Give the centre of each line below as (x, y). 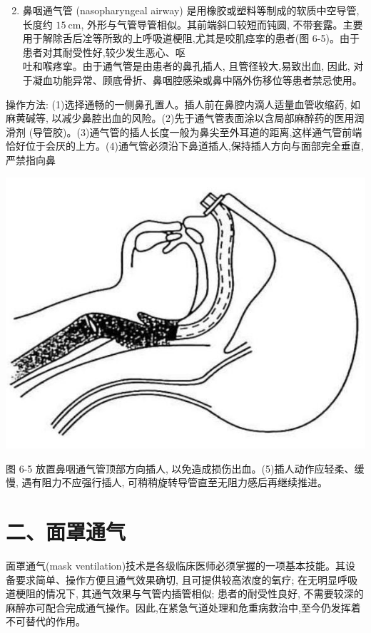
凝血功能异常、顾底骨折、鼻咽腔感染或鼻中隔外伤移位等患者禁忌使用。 (197, 79)
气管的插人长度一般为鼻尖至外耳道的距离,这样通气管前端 (231, 132)
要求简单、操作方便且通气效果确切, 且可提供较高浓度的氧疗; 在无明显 (177, 579)
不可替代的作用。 (46, 621)
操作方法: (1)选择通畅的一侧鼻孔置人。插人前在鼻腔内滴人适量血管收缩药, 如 (183, 104)
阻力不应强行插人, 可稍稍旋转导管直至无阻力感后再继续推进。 (185, 482)
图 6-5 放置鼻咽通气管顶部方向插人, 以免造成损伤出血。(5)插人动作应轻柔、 (180, 468)
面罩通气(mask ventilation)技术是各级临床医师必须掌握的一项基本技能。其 (176, 566)
